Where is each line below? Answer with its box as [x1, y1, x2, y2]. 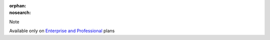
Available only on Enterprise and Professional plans [9, 28, 115, 34]
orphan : [9, 3, 26, 8]
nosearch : [9, 10, 31, 16]
